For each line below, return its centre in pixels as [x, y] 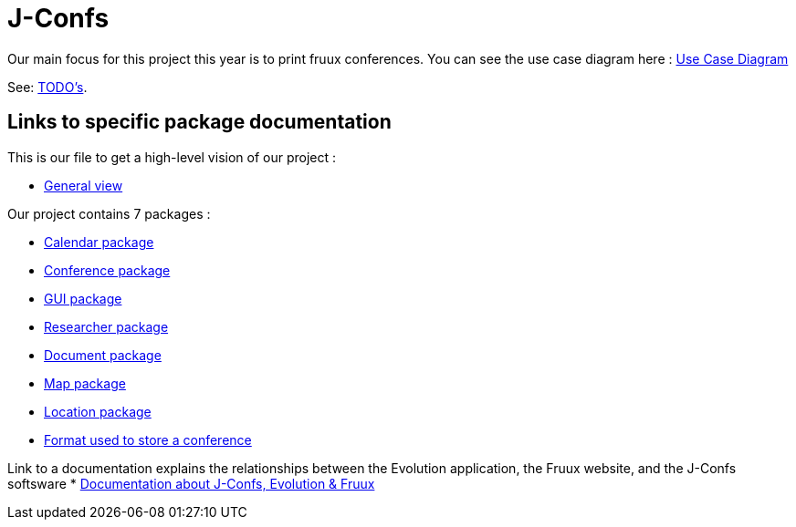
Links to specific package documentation [199, 122]
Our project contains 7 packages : [109, 213]
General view [84, 185]
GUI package [83, 298]
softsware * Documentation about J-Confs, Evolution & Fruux [191, 483]
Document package [103, 355]
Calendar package [99, 242]
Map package [85, 383]
